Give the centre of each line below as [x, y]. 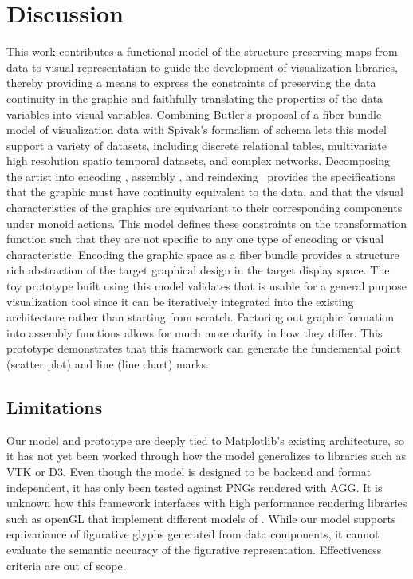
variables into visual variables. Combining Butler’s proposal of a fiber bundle [194, 114]
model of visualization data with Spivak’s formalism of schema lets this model [197, 130]
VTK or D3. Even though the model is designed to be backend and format [189, 471]
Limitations [55, 406]
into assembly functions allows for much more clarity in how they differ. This [195, 332]
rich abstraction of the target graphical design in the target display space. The [198, 270]
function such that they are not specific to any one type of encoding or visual [195, 239]
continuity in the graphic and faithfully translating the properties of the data [195, 98]
